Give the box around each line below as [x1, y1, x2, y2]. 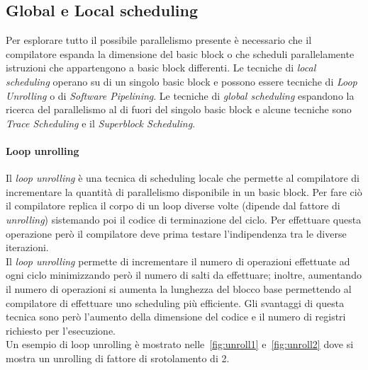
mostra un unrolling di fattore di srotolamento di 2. [6, 350, 230, 365]
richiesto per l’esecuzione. [6, 323, 116, 337]
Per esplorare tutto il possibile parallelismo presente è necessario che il [6, 33, 312, 47]
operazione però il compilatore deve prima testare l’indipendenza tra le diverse [6, 226, 347, 241]
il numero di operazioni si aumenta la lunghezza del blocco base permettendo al [6, 281, 352, 296]
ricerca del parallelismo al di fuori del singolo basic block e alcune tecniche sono [6, 102, 352, 117]
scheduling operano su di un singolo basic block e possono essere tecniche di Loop [6, 74, 357, 88]
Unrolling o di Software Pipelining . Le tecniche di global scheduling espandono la [6, 88, 355, 103]
